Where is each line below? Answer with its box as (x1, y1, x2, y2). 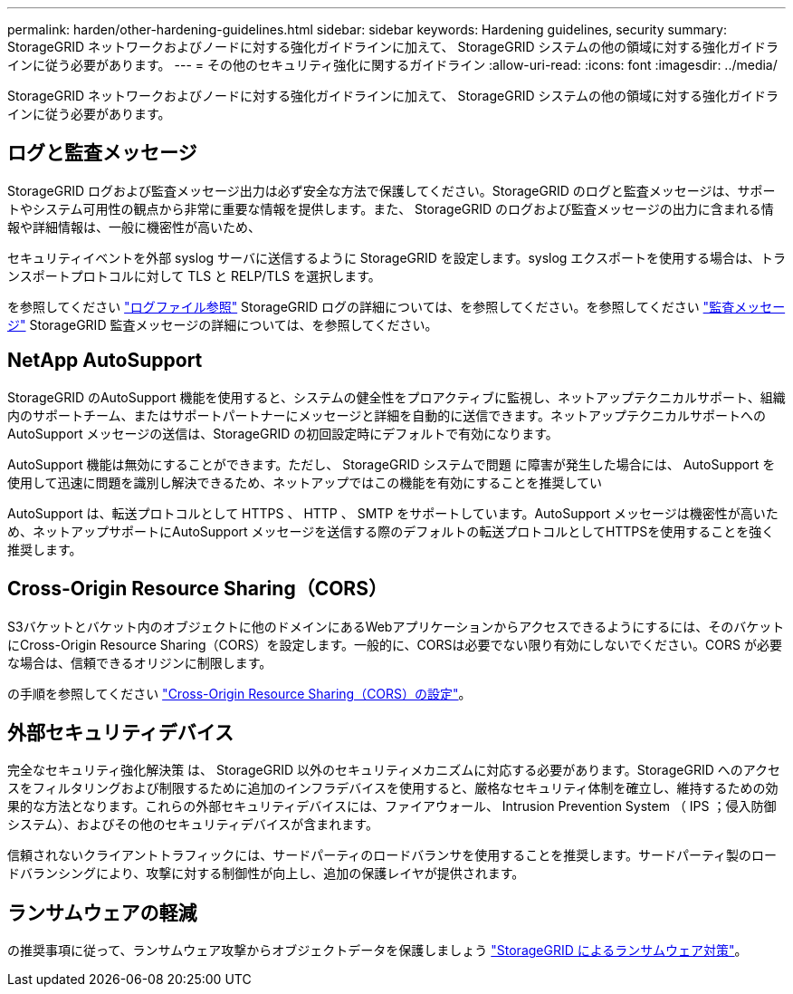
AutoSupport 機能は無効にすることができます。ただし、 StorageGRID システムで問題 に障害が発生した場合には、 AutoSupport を (7, 456, 776, 472)
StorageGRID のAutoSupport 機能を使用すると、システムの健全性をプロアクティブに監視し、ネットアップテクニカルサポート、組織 (7, 389, 786, 405)
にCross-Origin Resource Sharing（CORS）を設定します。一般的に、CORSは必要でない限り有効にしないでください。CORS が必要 (7, 636, 782, 652)
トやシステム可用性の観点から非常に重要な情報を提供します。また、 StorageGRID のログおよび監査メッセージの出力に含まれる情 (7, 200, 774, 217)
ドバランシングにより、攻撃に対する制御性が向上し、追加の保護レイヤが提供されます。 (7, 865, 525, 882)
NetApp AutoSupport (7, 349, 203, 372)
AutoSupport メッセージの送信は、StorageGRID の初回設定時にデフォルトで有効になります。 (7, 425, 559, 441)
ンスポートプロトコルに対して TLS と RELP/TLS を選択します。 (7, 267, 381, 284)
